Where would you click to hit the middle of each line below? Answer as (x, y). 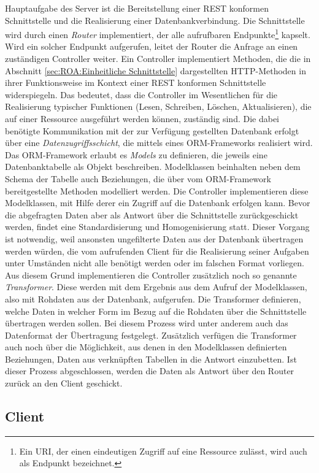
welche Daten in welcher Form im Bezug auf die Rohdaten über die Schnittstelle (156, 311)
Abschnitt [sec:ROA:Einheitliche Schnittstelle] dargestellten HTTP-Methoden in (156, 70)
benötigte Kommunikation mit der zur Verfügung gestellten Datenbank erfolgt (152, 130)
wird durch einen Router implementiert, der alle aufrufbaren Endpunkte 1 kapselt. (158, 33)
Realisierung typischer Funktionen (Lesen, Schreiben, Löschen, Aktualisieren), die (158, 106)
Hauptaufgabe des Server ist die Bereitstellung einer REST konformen (137, 8)
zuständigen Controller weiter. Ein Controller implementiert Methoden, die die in (158, 59)
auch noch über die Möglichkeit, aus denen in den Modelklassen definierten (146, 347)
